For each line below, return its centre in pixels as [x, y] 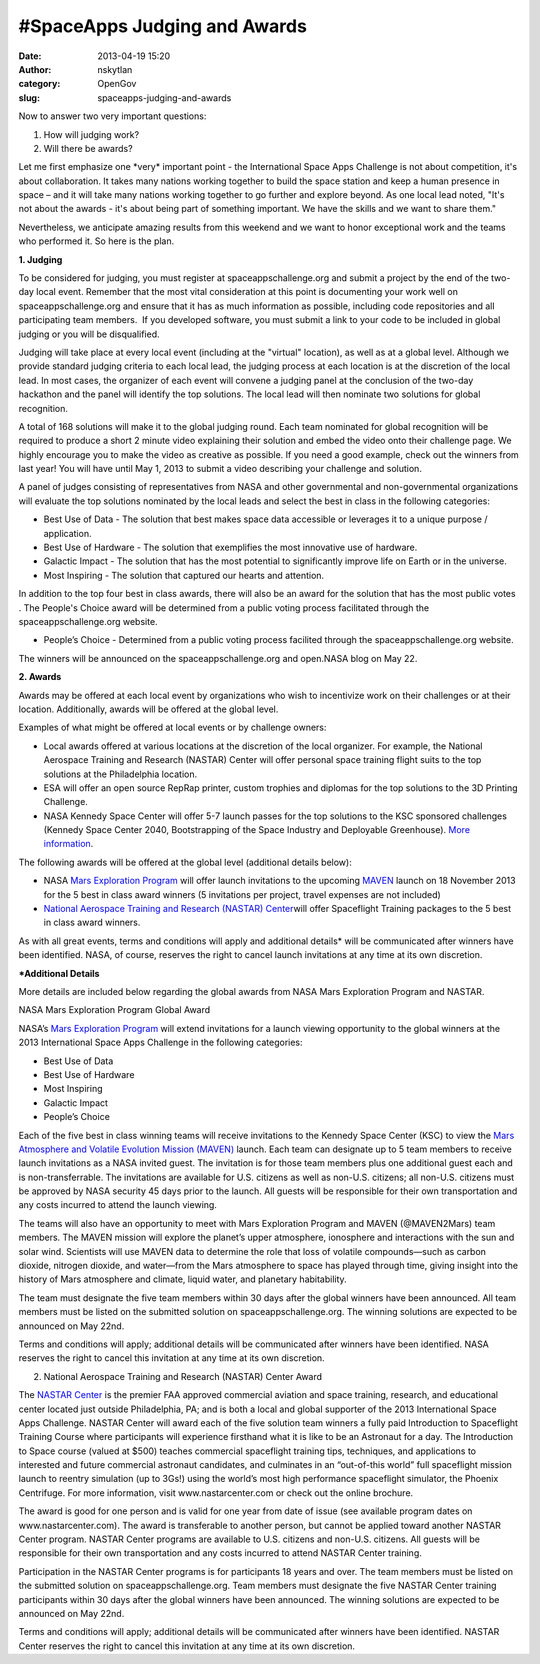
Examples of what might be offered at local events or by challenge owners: [172, 727]
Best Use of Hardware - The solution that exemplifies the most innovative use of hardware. [230, 547]
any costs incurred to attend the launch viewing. [117, 1205]
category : [39, 84]
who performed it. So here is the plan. [96, 241]
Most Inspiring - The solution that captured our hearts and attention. [184, 575]
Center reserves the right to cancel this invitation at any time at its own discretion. [186, 1646]
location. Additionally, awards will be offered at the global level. [148, 709]
